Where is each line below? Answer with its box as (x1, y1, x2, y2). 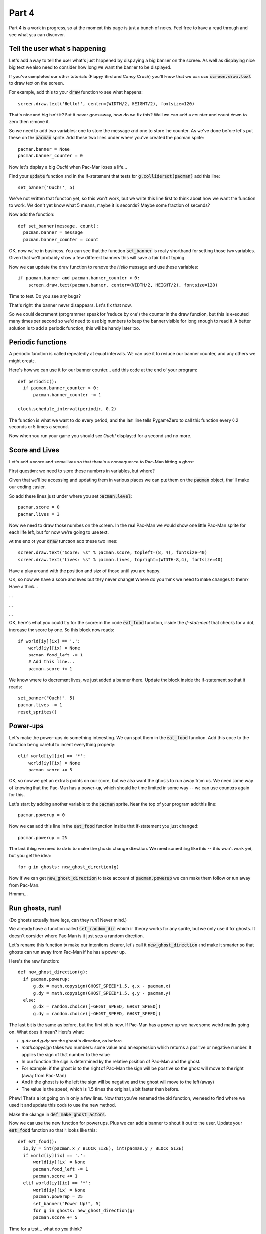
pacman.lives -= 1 (18, 702, 63, 708)
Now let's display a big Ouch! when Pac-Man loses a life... (9, 164, 128, 170)
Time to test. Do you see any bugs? (9, 293, 81, 299)
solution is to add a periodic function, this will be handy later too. (9, 325, 140, 331)
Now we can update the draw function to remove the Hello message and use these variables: (9, 264, 198, 270)
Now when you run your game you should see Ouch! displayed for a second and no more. (9, 433, 192, 439)
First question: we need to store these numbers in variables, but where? (9, 468, 155, 474)
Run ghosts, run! (9, 904, 62, 912)
